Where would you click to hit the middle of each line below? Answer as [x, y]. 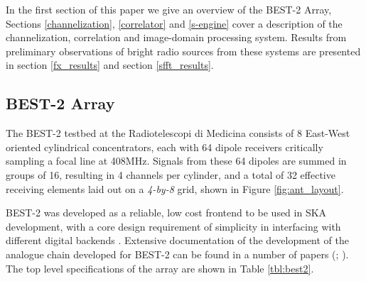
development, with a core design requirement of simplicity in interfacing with [173, 226]
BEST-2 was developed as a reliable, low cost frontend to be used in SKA [166, 213]
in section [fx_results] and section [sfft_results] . [110, 65]
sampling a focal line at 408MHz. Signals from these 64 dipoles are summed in [176, 161]
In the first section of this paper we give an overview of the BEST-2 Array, [169, 9]
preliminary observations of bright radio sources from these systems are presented [183, 51]
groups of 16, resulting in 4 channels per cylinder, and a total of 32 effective [171, 174]
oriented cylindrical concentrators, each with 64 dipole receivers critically [165, 147]
